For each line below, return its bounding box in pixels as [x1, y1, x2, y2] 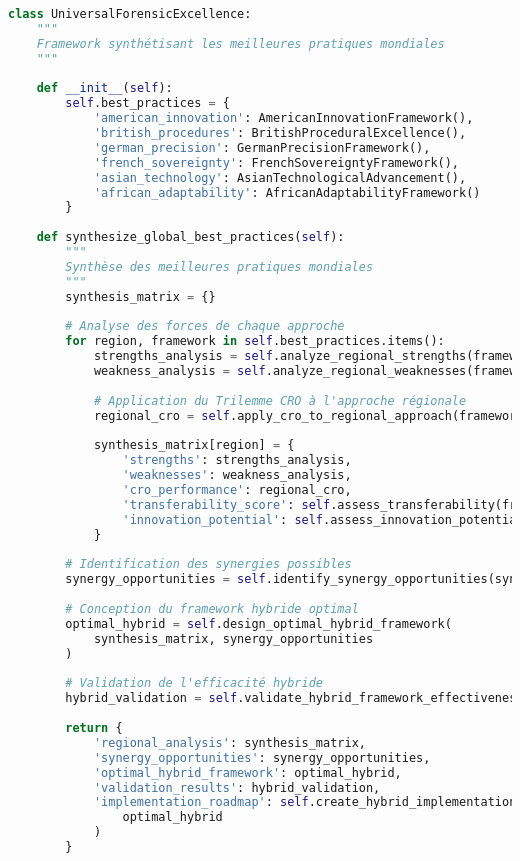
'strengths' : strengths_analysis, [122, 453, 352, 468]
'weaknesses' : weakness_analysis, [122, 468, 352, 483]
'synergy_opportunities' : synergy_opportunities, [93, 750, 431, 765]
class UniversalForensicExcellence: [8, 7, 252, 21]
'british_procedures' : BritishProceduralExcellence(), [93, 126, 467, 140]
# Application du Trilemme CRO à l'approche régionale [93, 393, 467, 408]
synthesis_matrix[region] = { [93, 438, 295, 453]
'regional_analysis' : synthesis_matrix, [93, 735, 366, 750]
